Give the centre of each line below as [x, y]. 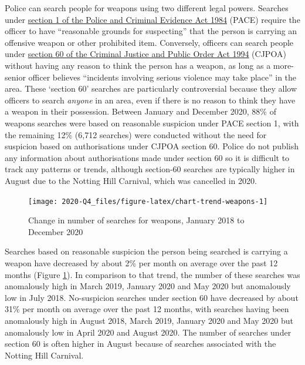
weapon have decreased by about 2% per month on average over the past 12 [141, 262]
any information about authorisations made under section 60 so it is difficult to [147, 157]
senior [15, 77]
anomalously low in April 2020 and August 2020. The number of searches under [148, 332]
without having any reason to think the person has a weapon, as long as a [138, 65]
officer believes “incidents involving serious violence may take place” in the [162, 77]
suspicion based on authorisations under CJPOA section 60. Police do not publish [152, 146]
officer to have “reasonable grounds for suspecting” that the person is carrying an [151, 31]
